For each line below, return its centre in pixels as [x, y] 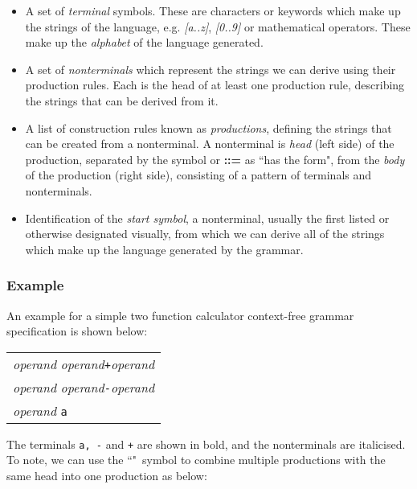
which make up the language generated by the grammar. [164, 249]
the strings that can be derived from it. [122, 100]
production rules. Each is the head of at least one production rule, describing [215, 85]
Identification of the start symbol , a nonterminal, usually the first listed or [207, 218]
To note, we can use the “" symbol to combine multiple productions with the [196, 460]
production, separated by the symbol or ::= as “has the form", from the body [215, 159]
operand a [40, 410]
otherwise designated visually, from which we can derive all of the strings [205, 234]
